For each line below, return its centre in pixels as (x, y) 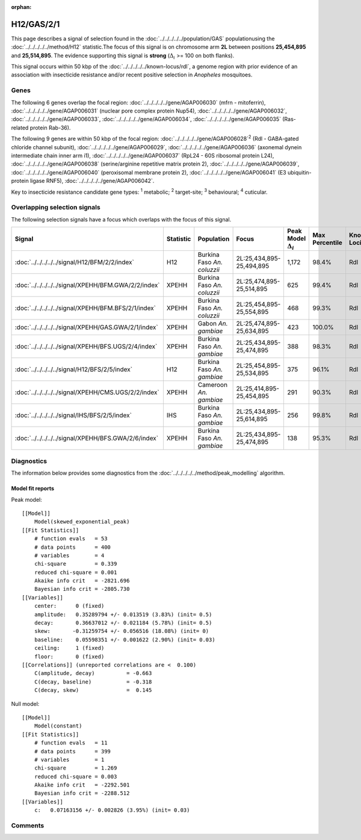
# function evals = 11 (71, 743)
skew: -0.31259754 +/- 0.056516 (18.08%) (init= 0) (122, 631)
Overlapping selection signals (56, 208)
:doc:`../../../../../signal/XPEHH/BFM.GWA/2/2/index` (87, 285)
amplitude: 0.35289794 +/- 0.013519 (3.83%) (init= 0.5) (123, 614)
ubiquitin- (300, 172)
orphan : (21, 7)
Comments (28, 826)
